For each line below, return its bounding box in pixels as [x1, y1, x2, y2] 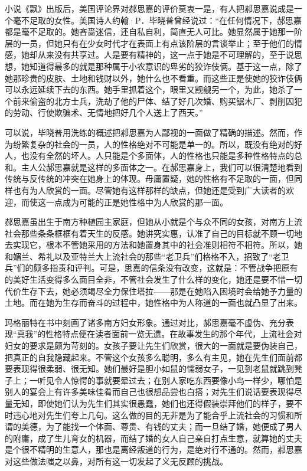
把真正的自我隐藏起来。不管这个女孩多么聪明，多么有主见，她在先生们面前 [5, 351, 294, 363]
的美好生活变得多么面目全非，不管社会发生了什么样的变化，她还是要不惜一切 [5, 273, 302, 286]
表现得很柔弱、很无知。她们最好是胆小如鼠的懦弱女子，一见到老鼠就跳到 [12, 362, 294, 375]
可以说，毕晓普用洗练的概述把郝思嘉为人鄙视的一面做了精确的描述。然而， [5, 126, 294, 138]
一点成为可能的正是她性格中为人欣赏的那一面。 [45, 195, 228, 208]
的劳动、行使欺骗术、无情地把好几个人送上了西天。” [5, 106, 203, 119]
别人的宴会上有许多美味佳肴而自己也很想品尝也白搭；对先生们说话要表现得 [5, 385, 294, 398]
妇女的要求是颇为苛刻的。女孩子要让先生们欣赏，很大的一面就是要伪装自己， [5, 339, 302, 352]
